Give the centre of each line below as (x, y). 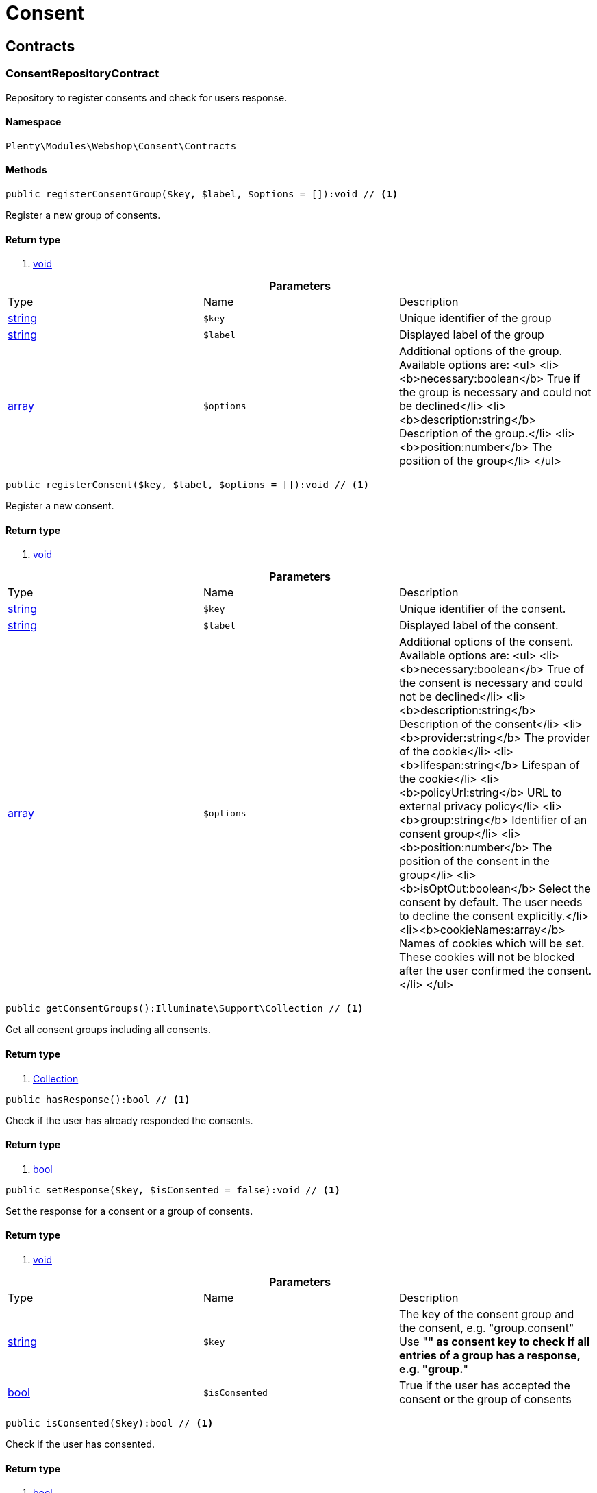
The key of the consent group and (486, 1314)
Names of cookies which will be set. (492, 944)
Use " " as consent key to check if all (494, 1342)
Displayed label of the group (471, 335)
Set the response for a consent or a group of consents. (129, 1211)
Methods (26, 170)
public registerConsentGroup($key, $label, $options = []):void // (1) (202, 194)
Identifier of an (549, 820)
